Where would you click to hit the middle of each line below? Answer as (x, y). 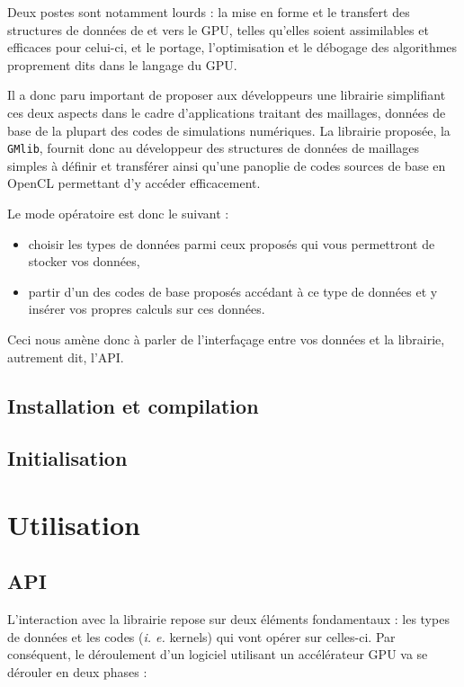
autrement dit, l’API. (66, 357)
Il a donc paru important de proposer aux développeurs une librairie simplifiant (227, 95)
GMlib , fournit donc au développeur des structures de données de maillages (213, 148)
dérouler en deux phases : (77, 672)
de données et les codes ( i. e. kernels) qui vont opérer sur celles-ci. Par (201, 636)
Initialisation (67, 458)
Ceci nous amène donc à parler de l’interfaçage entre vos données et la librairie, (226, 339)
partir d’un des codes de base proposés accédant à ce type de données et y (233, 291)
